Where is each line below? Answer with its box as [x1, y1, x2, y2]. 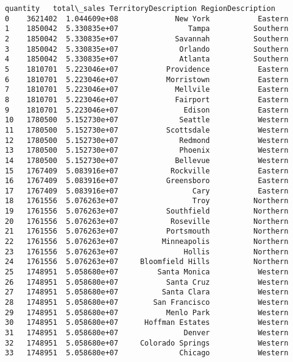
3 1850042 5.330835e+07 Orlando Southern [5, 44, 289, 54]
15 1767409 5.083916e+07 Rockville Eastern [5, 166, 289, 175]
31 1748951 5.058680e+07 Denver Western [5, 329, 289, 337]
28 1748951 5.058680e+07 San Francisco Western [5, 298, 289, 307]
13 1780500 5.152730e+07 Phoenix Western [5, 146, 289, 155]
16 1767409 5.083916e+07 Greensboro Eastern [5, 176, 289, 186]
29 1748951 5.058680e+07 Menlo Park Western [5, 308, 289, 317]
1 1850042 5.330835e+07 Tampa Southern [5, 24, 289, 33]
